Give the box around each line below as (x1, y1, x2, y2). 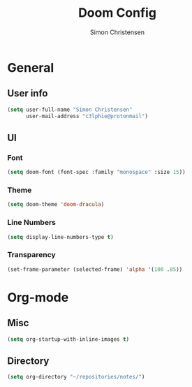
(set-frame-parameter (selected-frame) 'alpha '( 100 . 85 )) (7, 265, 183, 273)
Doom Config (77, 5, 157, 21)
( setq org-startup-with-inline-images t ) (7, 335, 130, 343)
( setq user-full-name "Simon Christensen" (7, 106, 133, 113)
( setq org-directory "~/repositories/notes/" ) (7, 374, 145, 381)
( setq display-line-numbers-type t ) (7, 233, 114, 240)
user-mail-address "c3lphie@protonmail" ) (25, 112, 149, 119)
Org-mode (7, 289, 69, 305)
